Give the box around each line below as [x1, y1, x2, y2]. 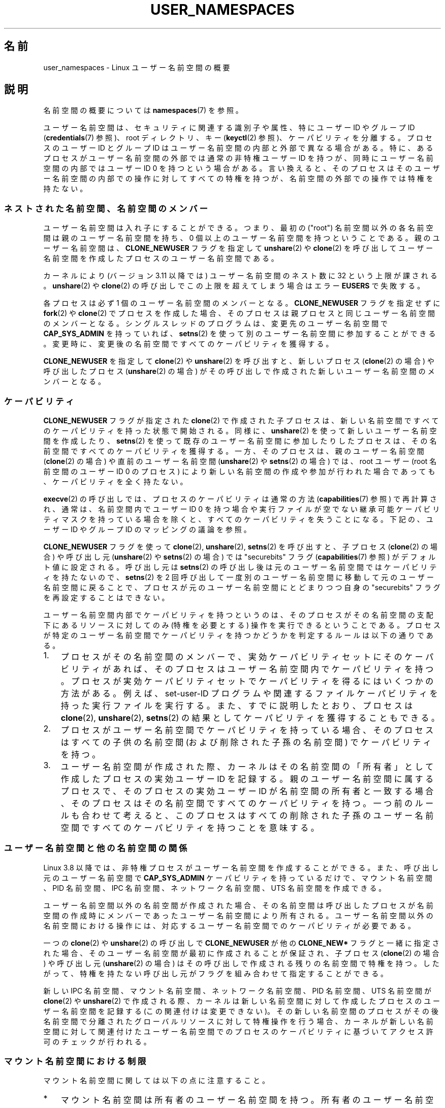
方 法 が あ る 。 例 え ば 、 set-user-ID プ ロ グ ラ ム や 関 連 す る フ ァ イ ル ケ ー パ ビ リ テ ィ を [60, 688, 438, 698]
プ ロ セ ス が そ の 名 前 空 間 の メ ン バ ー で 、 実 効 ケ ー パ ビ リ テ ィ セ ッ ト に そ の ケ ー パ [60, 651, 434, 662]
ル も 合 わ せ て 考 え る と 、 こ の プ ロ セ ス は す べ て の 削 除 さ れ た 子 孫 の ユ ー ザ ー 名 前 [60, 810, 434, 821]
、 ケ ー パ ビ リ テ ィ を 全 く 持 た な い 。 [43, 477, 187, 486]
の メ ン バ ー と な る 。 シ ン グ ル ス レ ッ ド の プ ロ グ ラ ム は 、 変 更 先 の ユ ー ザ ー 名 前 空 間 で [43, 319, 388, 328]
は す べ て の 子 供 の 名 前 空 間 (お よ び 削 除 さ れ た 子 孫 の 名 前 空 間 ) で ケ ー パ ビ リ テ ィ [60, 737, 431, 747]
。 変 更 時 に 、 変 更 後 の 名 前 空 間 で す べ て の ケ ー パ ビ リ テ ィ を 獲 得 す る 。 [43, 339, 333, 348]
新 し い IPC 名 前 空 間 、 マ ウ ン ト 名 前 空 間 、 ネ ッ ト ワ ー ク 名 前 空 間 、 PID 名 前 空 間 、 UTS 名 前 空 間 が [43, 986, 432, 995]
